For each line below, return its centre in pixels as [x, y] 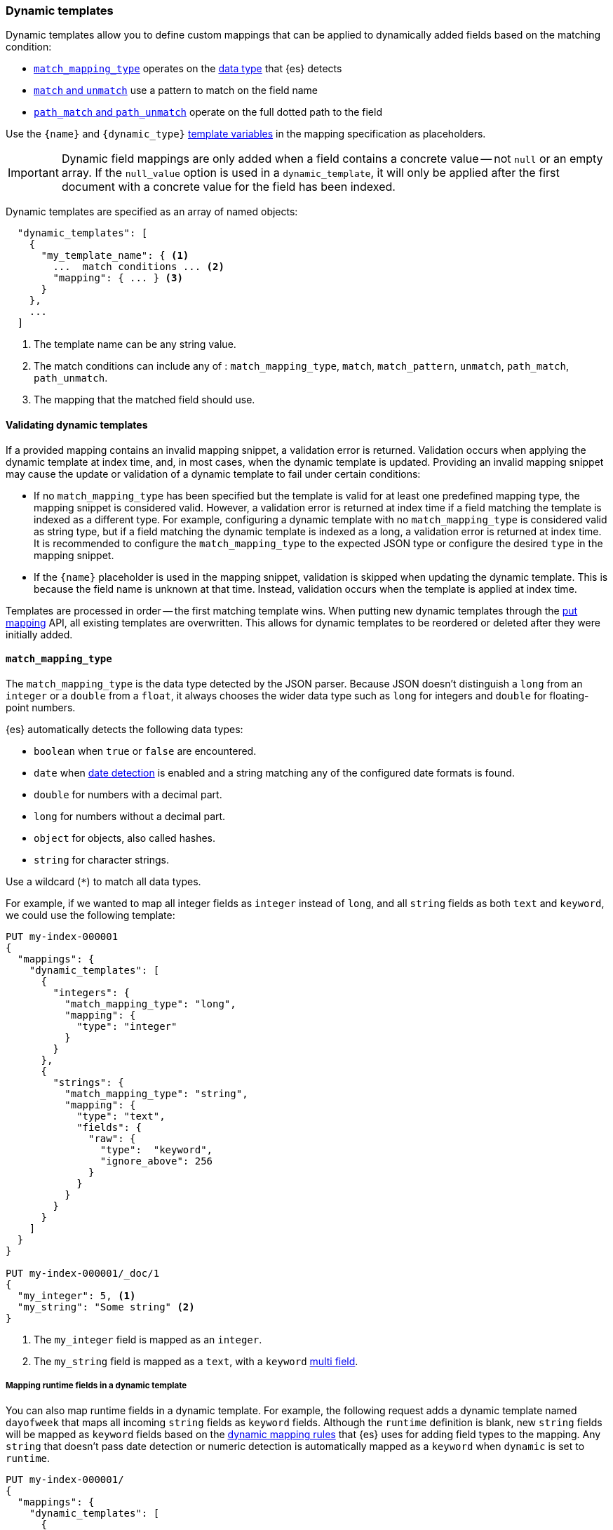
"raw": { [112, 1138]
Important [33, 173]
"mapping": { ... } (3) [118, 278]
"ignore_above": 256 [156, 1161]
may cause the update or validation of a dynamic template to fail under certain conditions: [213, 474]
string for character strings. [102, 859]
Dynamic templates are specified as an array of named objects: [152, 212]
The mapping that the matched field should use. [144, 400]
